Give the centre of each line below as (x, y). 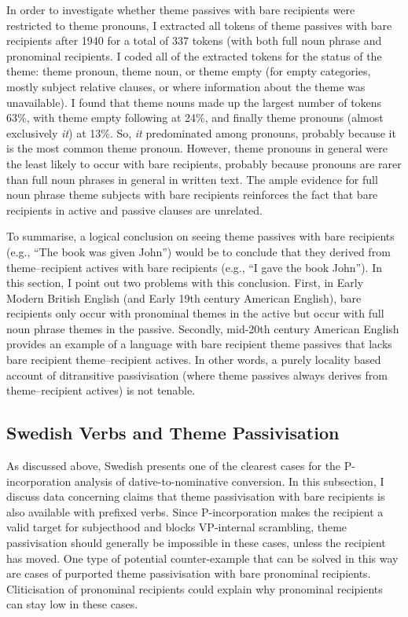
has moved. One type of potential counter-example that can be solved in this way (202, 558)
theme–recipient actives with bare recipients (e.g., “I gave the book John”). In (194, 267)
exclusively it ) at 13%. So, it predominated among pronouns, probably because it (201, 132)
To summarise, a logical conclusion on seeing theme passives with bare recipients (200, 236)
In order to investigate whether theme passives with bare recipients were (181, 9)
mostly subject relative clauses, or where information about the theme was (186, 86)
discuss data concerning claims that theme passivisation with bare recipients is (196, 496)
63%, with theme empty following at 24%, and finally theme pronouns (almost (195, 118)
